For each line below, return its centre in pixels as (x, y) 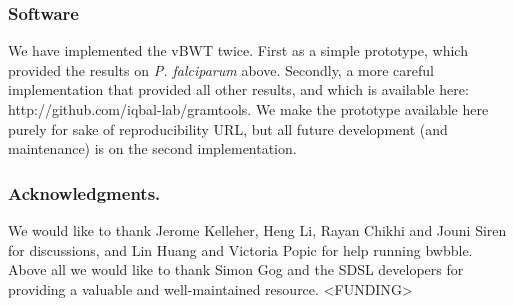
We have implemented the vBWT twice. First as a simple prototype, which (238, 50)
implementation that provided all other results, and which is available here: (238, 89)
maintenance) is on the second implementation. (152, 148)
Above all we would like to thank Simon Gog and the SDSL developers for (236, 269)
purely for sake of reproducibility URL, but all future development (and (228, 128)
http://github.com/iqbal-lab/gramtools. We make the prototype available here (248, 109)
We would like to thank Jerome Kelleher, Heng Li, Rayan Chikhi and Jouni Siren (257, 230)
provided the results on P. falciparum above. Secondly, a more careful (221, 69)
